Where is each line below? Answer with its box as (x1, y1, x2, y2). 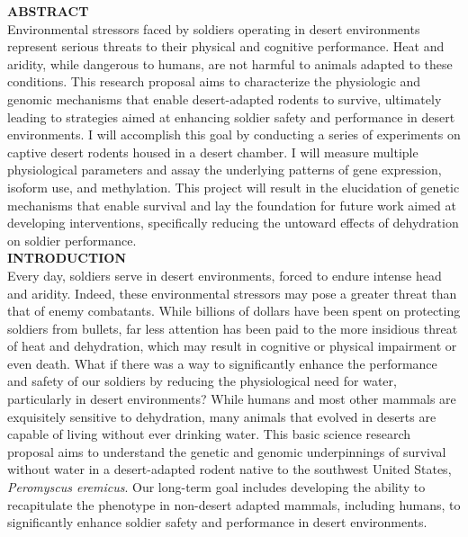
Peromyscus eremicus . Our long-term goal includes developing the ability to (7, 478, 426, 497)
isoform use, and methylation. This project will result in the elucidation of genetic (7, 177, 460, 196)
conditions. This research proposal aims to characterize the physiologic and (7, 72, 421, 91)
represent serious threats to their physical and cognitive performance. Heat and (7, 37, 445, 56)
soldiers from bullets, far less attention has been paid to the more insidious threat (7, 318, 458, 337)
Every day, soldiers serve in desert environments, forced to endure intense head (7, 265, 442, 284)
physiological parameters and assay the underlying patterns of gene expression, (7, 160, 442, 179)
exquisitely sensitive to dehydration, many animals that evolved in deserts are (7, 407, 436, 425)
